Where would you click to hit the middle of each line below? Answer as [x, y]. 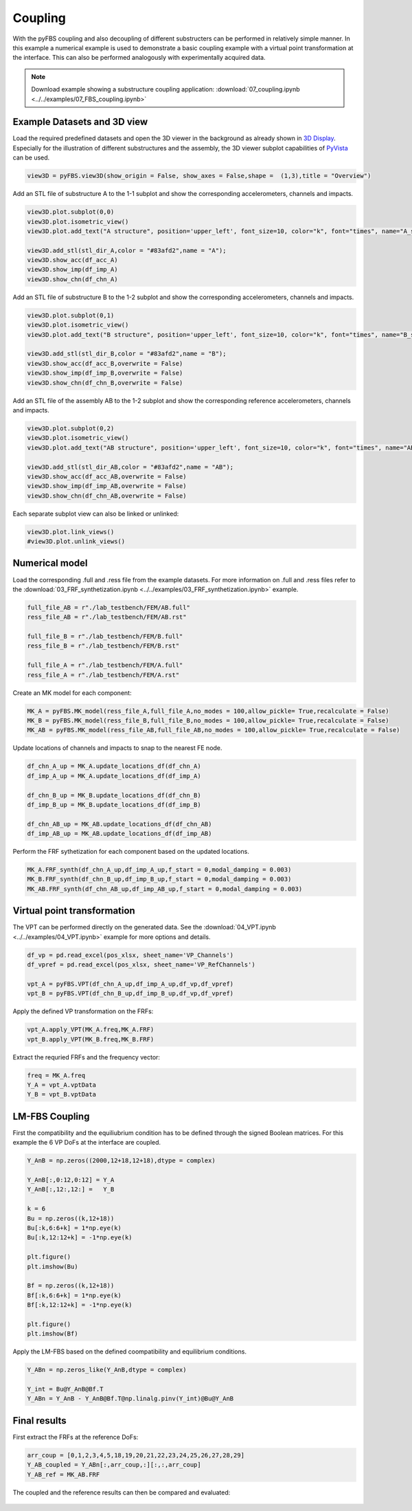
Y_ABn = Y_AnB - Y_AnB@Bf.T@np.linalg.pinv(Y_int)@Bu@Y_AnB [130, 1399]
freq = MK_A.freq [56, 1075]
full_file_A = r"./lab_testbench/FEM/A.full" [105, 665]
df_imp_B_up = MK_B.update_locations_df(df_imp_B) [114, 805]
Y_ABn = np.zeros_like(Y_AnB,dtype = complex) [107, 1370]
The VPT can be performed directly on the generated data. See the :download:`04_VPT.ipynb [144, 927]
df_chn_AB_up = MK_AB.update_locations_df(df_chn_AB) [119, 824]
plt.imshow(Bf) [53, 1334]
